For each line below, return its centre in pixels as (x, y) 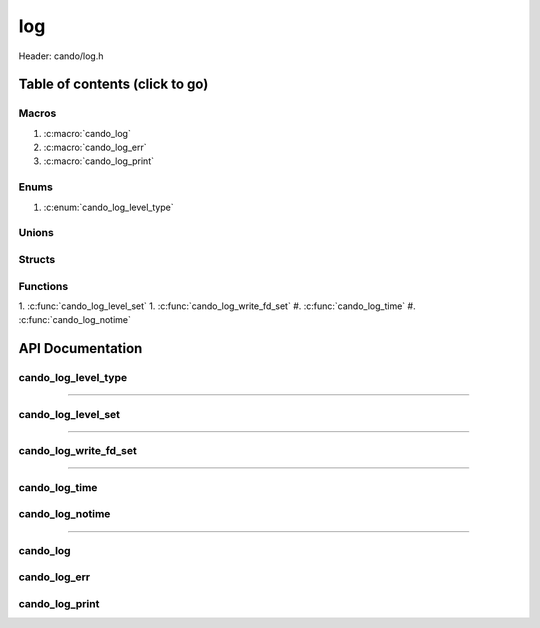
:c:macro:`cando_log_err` (95, 147)
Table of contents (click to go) (113, 84)
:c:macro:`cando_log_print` (99, 161)
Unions (36, 233)
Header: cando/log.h (61, 56)
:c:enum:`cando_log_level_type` (108, 207)
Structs (37, 259)
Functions (43, 286)
